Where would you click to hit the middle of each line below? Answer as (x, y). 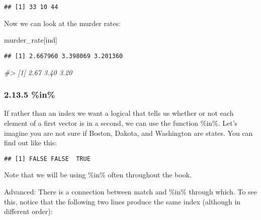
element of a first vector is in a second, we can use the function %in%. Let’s (121, 123)
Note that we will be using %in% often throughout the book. (98, 175)
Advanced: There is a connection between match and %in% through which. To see (131, 191)
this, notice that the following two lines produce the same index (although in (122, 201)
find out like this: (31, 143)
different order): (28, 211)
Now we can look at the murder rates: (62, 23)
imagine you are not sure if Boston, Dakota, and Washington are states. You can (128, 133)
